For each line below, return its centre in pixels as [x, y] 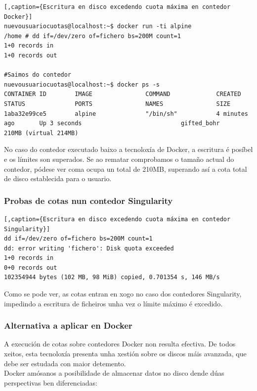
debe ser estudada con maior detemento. [65, 363]
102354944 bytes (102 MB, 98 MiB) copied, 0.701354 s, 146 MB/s [112, 277]
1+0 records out [31, 55]
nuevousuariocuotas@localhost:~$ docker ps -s [82, 84]
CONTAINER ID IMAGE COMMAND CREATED [123, 94]
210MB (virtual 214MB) [41, 133]
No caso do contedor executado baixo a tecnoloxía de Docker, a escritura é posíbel [128, 149]
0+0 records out [31, 268]
